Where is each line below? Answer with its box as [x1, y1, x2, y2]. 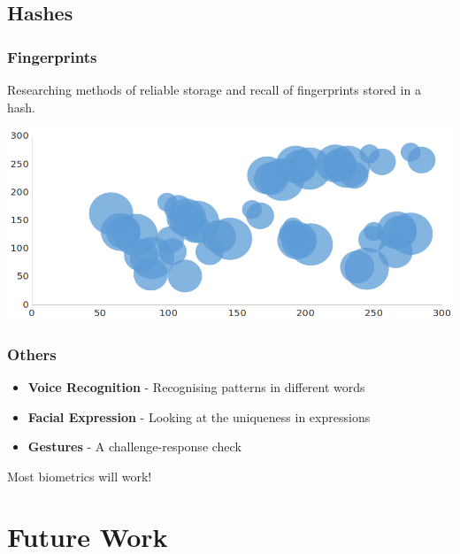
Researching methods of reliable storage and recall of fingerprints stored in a [7, 81, 421, 98]
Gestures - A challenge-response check [27, 437, 241, 456]
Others [7, 342, 57, 365]
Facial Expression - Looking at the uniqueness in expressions [27, 407, 371, 426]
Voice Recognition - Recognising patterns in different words [27, 377, 365, 396]
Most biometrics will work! [7, 466, 152, 485]
